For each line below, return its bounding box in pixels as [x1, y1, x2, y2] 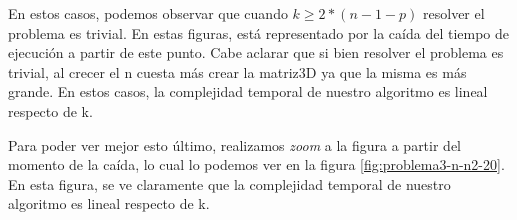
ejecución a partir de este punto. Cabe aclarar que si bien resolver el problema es [8, 42, 504, 63]
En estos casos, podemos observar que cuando [8, 3, 288, 23]
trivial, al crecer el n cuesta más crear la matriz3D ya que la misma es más [8, 61, 467, 82]
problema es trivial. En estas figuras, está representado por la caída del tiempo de [8, 22, 509, 43]
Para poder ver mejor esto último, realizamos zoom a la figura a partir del [8, 134, 462, 155]
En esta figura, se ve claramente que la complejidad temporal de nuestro [8, 173, 451, 194]
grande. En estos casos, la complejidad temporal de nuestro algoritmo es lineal [8, 81, 488, 102]
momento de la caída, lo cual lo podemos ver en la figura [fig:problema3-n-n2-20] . [8, 154, 505, 175]
